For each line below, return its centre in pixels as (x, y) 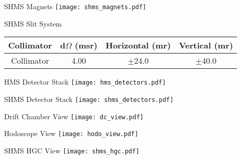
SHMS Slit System (33, 23)
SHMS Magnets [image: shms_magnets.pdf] (75, 6)
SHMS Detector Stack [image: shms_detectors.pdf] (89, 99)
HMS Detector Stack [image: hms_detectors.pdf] (85, 82)
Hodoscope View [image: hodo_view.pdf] (71, 133)
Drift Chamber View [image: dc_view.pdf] (74, 116)
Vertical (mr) (206, 45)
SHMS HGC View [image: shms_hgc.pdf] (72, 150)
